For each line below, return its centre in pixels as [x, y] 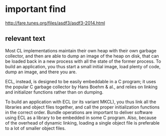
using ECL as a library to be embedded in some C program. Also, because [81, 118]
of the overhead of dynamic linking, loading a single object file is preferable [83, 123]
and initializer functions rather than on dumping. [54, 92]
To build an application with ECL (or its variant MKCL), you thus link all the [81, 102]
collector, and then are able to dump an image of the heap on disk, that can [82, 56]
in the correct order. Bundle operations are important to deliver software [79, 112]
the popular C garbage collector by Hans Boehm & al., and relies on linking [82, 87]
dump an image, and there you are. [41, 72]
